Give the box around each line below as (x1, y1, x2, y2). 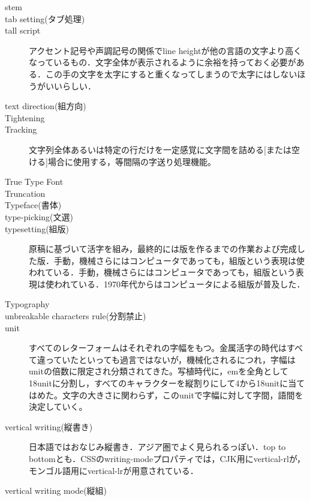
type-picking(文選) (5, 210, 73, 223)
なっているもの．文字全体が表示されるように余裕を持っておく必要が (29, 56, 296, 68)
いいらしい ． (45, 79, 96, 92)
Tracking (5, 123, 37, 136)
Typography (5, 298, 50, 310)
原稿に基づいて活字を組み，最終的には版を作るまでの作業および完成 (29, 242, 297, 255)
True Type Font (5, 175, 64, 188)
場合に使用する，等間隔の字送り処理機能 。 (47, 155, 216, 167)
